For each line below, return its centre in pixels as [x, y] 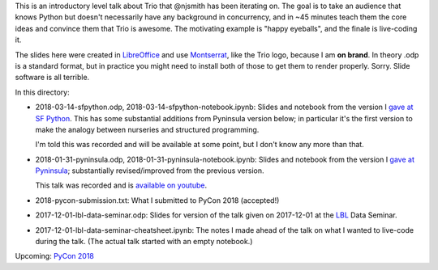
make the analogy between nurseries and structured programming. [147, 129]
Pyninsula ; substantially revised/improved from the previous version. [150, 171]
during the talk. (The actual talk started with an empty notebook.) [144, 242]
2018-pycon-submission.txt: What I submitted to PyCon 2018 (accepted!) [157, 200]
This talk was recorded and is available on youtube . [121, 185]
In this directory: [42, 92]
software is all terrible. [52, 78]
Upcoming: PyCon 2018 [55, 256]
